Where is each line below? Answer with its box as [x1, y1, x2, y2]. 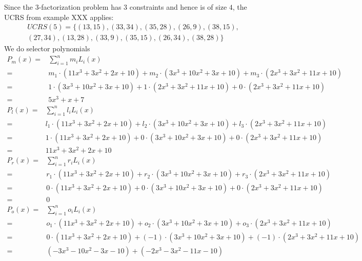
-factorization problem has [38, 2, 122, 12]
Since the [4, 2, 33, 12]
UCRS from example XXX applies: [4, 11, 114, 22]
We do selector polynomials [4, 43, 90, 54]
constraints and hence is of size [129, 2, 227, 12]
